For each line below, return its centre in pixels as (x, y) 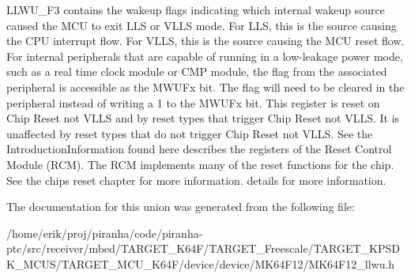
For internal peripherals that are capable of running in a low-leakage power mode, (205, 56)
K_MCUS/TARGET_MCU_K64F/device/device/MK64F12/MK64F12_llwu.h (201, 263)
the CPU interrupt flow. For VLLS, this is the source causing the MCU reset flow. (205, 41)
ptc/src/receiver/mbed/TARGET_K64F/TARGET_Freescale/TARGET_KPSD (203, 248)
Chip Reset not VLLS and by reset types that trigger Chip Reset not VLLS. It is (203, 118)
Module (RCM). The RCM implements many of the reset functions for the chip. (200, 164)
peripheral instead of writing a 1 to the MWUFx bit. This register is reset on (193, 102)
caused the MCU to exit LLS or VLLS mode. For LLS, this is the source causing (202, 25)
